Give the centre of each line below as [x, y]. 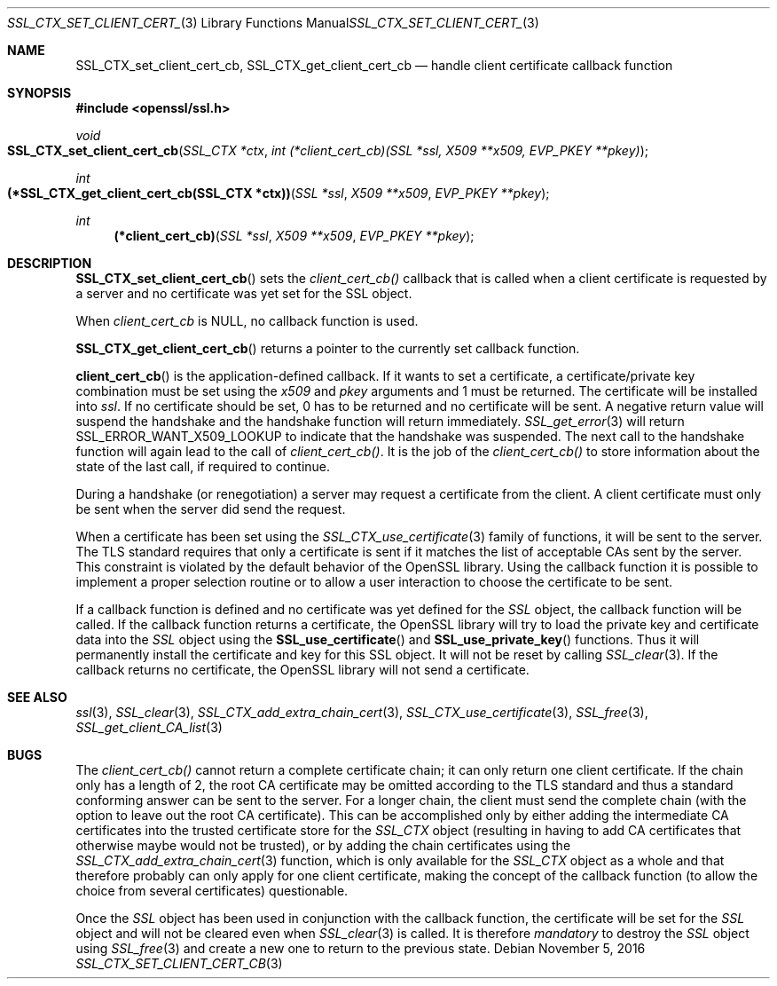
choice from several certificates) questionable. [212, 891]
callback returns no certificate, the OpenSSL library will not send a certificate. [302, 670]
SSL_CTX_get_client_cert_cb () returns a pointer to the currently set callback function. [328, 348]
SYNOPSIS [39, 93]
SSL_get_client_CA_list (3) [149, 727]
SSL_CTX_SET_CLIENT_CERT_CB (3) [179, 963]
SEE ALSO [37, 697]
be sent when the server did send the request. [211, 509]
